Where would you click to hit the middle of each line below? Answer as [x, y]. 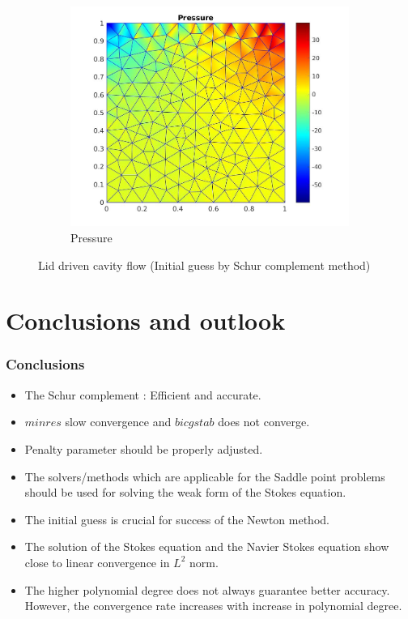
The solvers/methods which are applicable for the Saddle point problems [205, 476]
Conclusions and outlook [146, 320]
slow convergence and [118, 422]
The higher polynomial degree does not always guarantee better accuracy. [207, 589]
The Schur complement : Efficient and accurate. [143, 394]
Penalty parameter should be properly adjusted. [144, 448]
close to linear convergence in [97, 562]
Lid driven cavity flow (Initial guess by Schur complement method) [204, 265]
